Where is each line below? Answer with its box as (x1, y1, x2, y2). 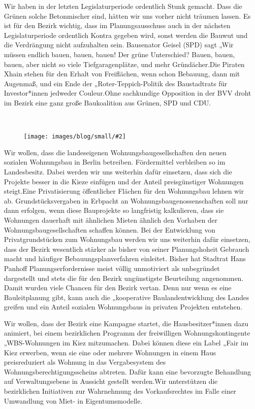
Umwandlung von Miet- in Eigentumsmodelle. (4, 395, 143, 406)
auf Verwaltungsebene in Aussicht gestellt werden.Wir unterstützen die (4, 376, 218, 386)
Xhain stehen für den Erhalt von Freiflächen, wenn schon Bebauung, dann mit (4, 68, 240, 79)
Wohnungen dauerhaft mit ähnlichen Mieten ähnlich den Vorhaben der (4, 214, 218, 225)
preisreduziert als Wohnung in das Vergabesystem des (4, 357, 166, 367)
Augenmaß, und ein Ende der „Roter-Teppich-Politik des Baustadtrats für (4, 78, 227, 88)
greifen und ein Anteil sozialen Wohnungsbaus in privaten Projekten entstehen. (4, 302, 243, 312)
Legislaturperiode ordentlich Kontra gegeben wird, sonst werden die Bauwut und (4, 30, 248, 40)
